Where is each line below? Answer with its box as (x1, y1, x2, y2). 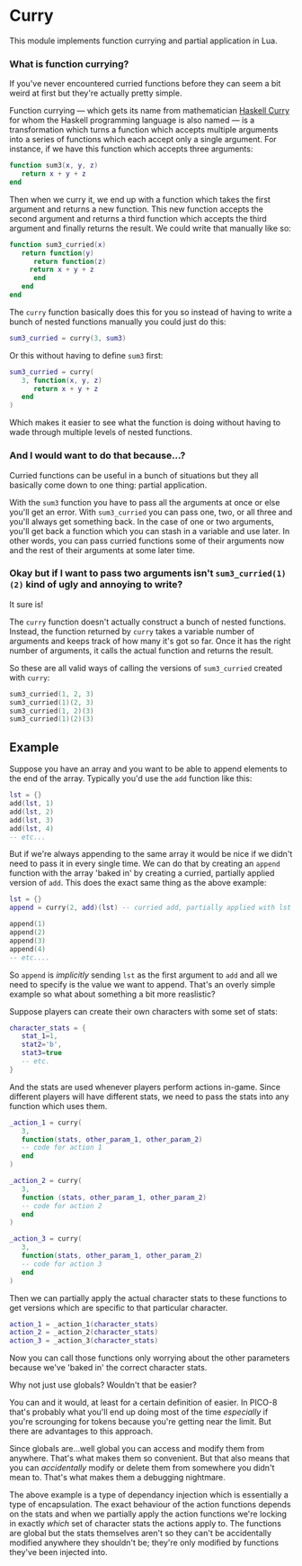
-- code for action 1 (21, 1143, 102, 1152)
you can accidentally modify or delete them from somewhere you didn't (9, 1462, 275, 1473)
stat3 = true (21, 1049, 63, 1058)
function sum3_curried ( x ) (9, 240, 106, 249)
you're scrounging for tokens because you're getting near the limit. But (9, 1416, 271, 1427)
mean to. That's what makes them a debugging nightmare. (9, 1472, 226, 1483)
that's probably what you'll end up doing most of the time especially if (9, 1407, 269, 1417)
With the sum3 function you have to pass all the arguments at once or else (9, 496, 280, 507)
